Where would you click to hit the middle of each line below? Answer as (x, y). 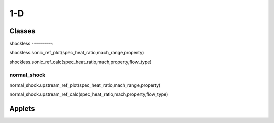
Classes (22, 31)
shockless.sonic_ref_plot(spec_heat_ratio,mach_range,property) (77, 53)
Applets (22, 109)
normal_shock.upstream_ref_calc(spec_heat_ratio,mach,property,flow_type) (89, 94)
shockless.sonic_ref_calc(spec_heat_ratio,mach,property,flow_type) (80, 62)
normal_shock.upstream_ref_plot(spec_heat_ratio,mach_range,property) (85, 85)
